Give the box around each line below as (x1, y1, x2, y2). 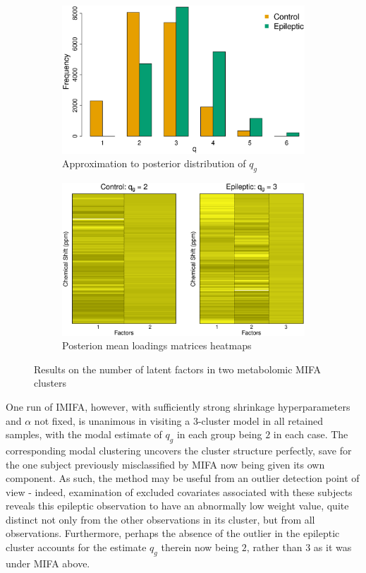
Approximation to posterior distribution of (62, 156, 246, 171)
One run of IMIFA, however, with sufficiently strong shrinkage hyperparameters (6, 399, 350, 414)
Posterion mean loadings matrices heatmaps (62, 338, 252, 353)
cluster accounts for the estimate (6, 540, 147, 555)
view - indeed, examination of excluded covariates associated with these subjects (6, 484, 353, 499)
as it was (313, 540, 352, 555)
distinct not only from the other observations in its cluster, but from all (6, 512, 315, 526)
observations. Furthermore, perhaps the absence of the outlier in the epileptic (6, 526, 340, 541)
